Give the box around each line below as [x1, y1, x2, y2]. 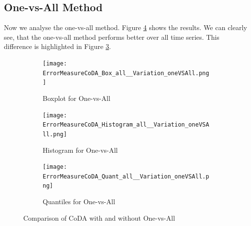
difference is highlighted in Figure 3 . [4, 41, 111, 51]
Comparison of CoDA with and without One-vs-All [23, 212, 175, 223]
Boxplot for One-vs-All [43, 93, 110, 103]
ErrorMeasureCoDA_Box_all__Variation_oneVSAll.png [43, 69, 209, 77]
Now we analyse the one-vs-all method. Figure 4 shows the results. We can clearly [4, 22, 247, 32]
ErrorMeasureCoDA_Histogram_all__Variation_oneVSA [43, 121, 209, 129]
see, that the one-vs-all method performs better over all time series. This [4, 32, 220, 42]
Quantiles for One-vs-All [43, 196, 115, 207]
